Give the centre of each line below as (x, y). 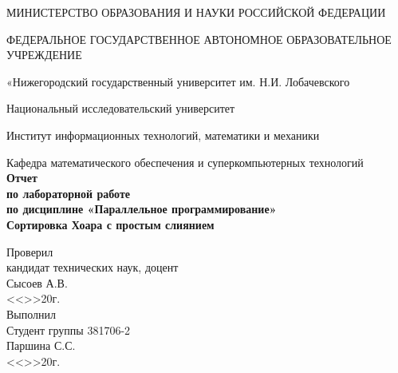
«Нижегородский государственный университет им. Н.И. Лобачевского (178, 81)
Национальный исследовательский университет (121, 108)
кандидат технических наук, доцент (93, 267)
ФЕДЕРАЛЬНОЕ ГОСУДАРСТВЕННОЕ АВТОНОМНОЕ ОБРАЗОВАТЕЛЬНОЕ (199, 39)
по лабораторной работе (69, 193)
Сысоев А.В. (37, 282)
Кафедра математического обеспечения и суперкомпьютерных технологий (185, 162)
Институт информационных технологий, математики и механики (163, 135)
